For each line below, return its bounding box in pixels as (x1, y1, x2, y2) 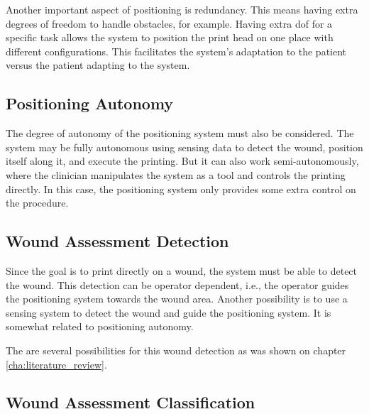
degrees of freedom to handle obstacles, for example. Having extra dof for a (6, 16, 333, 31)
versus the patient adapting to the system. (6, 58, 190, 72)
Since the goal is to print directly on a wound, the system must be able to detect (6, 263, 358, 278)
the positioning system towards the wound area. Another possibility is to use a (6, 291, 348, 306)
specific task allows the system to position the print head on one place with (6, 30, 334, 45)
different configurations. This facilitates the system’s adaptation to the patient (6, 43, 347, 58)
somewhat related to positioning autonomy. (6, 319, 194, 334)
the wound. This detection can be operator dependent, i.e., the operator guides (6, 277, 349, 292)
